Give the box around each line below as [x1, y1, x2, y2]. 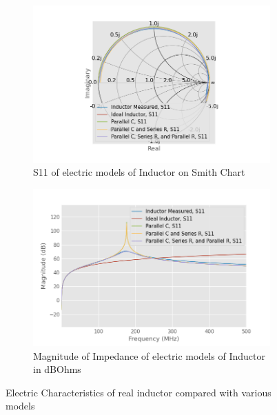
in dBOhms [33, 362, 81, 376]
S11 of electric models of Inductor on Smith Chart [33, 165, 245, 179]
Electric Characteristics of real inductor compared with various [6, 385, 271, 399]
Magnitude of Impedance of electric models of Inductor [33, 348, 265, 363]
